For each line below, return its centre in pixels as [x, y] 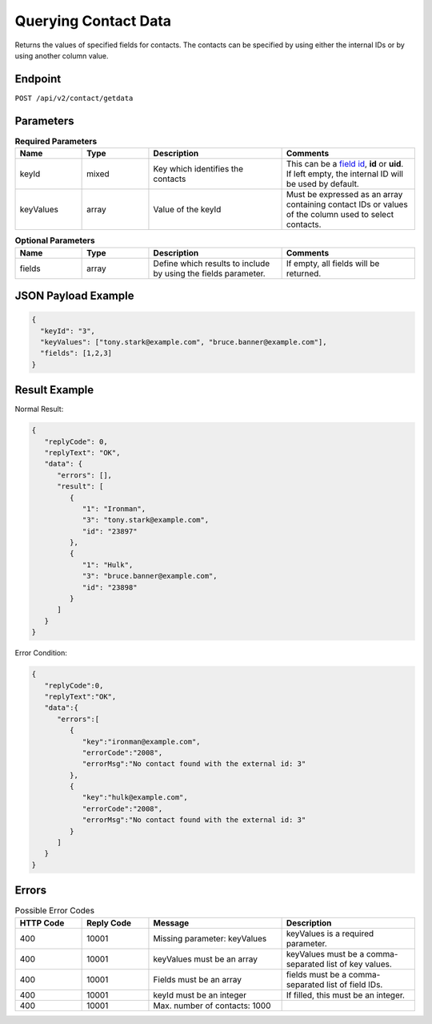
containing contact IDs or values [347, 204]
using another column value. [62, 55]
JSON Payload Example [74, 295]
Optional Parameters [55, 240]
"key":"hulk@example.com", [135, 798]
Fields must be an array [198, 979]
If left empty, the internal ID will [345, 174]
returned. [304, 273]
